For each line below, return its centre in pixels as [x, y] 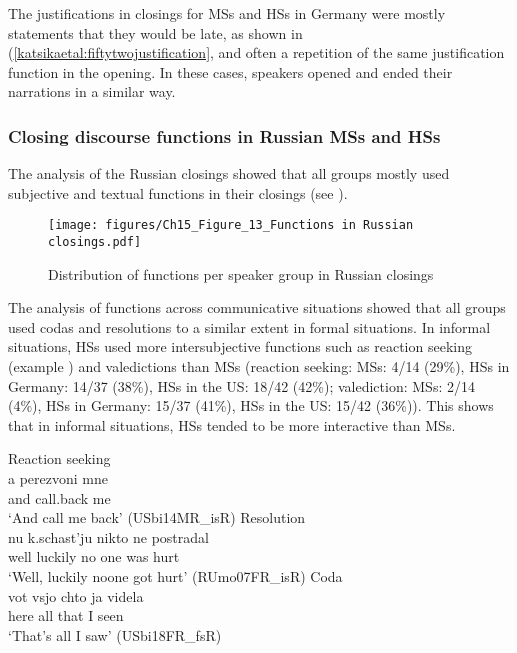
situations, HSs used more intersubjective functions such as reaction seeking [240, 346]
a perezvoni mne [58, 478]
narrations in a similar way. [92, 91]
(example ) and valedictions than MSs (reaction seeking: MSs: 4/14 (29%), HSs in [259, 366]
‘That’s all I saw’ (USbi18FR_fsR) [115, 634]
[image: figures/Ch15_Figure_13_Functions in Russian [231, 225]
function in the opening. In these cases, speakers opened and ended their [230, 71]
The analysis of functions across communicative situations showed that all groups [257, 307]
